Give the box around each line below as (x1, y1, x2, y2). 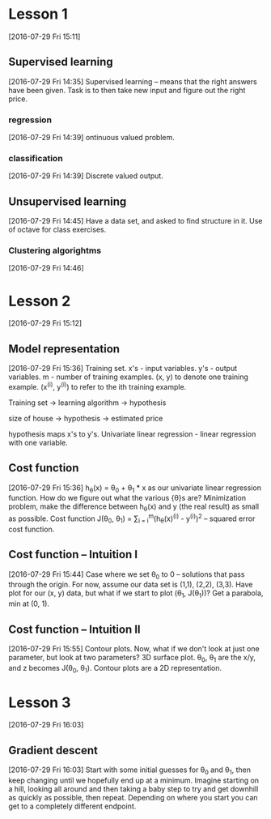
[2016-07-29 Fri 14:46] (8, 263, 85, 273)
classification (8, 152, 63, 164)
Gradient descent (8, 743, 99, 757)
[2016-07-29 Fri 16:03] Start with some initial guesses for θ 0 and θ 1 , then (8, 765, 251, 777)
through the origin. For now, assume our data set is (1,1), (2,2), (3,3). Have (8, 580, 253, 590)
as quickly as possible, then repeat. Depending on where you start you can (8, 793, 258, 803)
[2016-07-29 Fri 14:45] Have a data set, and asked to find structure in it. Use (8, 216, 263, 226)
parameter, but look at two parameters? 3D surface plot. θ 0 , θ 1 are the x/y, (8, 652, 256, 664)
